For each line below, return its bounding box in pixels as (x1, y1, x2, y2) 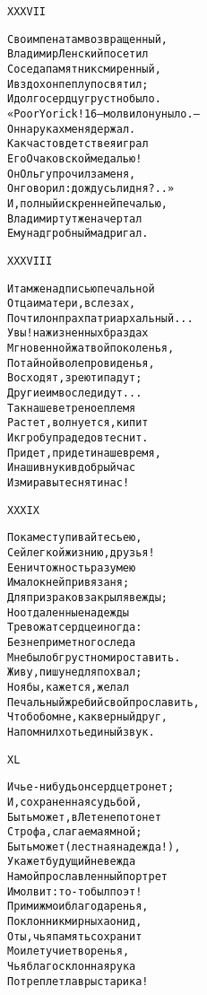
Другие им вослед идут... (7, 387, 142, 400)
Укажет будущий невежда (7, 855, 136, 868)
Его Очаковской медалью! (7, 152, 142, 165)
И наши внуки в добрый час (7, 461, 136, 475)
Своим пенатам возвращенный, (7, 32, 168, 46)
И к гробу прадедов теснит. (7, 432, 149, 445)
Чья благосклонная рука (7, 960, 136, 973)
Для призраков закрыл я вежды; (7, 590, 168, 604)
